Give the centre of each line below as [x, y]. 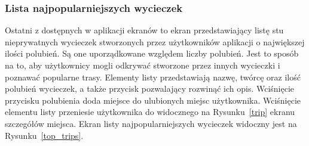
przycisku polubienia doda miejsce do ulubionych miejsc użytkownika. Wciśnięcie [153, 100]
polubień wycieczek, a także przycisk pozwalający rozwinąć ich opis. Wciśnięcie [150, 88]
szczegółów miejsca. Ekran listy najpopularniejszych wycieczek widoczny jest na [151, 123]
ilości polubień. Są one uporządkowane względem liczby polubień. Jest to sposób [152, 53]
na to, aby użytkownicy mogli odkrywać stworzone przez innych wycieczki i [143, 65]
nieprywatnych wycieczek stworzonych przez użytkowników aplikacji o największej [155, 41]
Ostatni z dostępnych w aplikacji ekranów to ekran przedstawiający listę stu [144, 30]
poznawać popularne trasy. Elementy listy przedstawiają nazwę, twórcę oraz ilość [153, 77]
